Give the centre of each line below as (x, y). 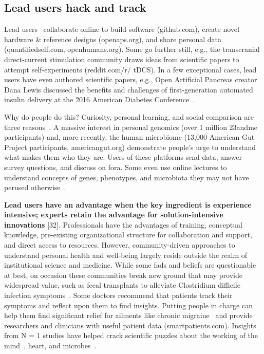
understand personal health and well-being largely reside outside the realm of (126, 255)
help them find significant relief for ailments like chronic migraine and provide (128, 315)
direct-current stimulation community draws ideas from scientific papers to (122, 59)
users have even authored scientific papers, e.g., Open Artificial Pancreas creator (131, 79)
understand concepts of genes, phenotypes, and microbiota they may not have (127, 177)
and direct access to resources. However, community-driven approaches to (120, 245)
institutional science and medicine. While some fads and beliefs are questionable (130, 265)
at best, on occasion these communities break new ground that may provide (123, 275)
